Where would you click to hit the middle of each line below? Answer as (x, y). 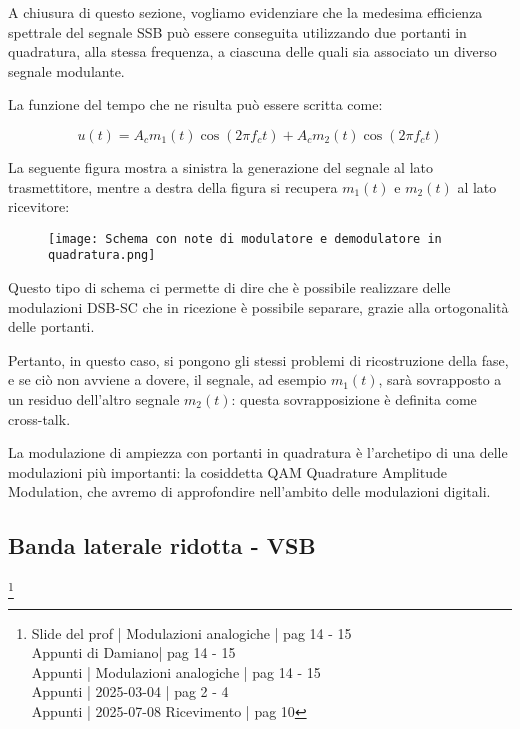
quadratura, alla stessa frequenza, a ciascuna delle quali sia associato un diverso (252, 51)
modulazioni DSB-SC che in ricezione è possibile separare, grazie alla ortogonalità (258, 306)
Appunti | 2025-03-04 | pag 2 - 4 (130, 691)
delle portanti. (51, 326)
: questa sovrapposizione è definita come (354, 399)
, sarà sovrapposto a (440, 379)
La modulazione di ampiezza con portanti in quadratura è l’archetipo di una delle (258, 452)
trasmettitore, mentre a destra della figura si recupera (173, 186)
